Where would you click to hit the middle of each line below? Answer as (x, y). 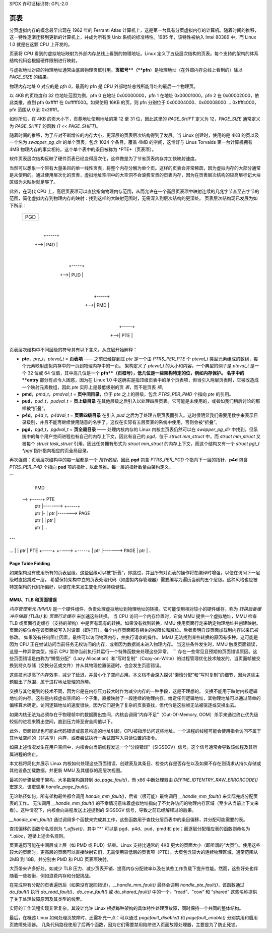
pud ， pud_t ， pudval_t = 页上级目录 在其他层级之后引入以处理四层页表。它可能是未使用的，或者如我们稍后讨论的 (139, 401)
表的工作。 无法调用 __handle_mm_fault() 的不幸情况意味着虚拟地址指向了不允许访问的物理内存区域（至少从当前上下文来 (134, 803)
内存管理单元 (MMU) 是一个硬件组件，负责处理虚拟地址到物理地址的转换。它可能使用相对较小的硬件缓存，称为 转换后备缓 (135, 609)
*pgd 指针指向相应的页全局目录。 (56, 451)
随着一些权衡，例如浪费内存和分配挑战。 (51, 875)
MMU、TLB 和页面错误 (33, 599)
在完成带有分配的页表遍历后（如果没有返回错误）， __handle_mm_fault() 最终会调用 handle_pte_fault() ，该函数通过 (127, 885)
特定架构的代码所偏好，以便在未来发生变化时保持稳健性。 (69, 587)
